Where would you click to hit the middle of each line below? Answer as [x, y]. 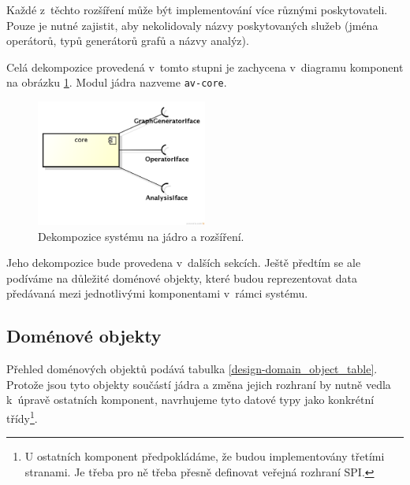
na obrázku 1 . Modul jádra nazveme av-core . [117, 82]
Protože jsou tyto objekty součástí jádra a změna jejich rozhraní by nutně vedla [199, 384]
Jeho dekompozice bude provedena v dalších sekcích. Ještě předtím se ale [184, 263]
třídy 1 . [22, 417]
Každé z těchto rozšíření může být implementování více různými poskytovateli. [197, 9]
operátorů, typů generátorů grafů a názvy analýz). [128, 41]
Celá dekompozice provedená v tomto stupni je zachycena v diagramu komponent [205, 67]
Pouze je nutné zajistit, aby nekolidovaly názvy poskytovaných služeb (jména [192, 25]
